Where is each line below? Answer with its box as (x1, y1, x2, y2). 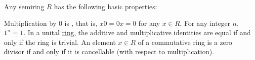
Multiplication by (4, 18, 57, 28)
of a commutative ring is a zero (138, 37, 232, 47)
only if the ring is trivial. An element (4, 37, 116, 47)
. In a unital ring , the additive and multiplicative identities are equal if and (23, 27, 251, 38)
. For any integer (180, 18, 230, 28)
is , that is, (64, 18, 97, 28)
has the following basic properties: (54, 1, 157, 11)
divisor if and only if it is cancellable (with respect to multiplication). (4, 46, 214, 57)
